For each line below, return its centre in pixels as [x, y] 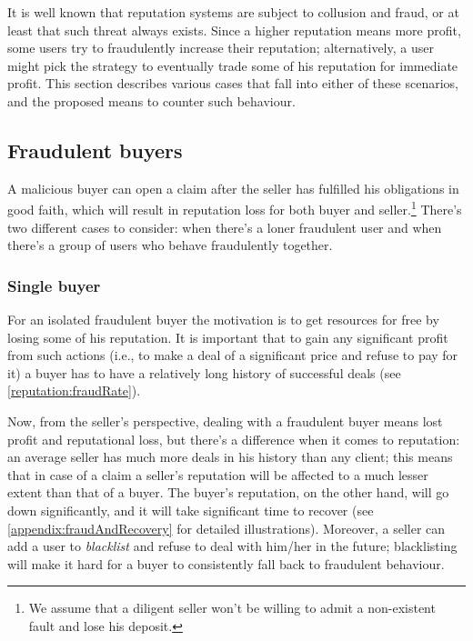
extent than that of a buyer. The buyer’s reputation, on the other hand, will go [228, 492]
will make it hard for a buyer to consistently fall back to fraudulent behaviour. [226, 563]
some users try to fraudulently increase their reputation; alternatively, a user [221, 48]
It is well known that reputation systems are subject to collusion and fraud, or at [233, 12]
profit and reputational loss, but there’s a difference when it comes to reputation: [234, 439]
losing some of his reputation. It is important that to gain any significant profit [228, 337]
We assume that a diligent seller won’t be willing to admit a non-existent [232, 608]
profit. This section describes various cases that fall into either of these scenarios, [233, 83]
